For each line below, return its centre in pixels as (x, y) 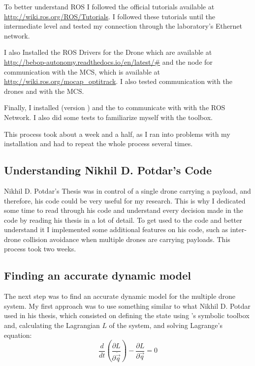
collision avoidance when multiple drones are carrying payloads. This (127, 239)
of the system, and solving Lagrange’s (166, 325)
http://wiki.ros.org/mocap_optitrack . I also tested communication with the (118, 81)
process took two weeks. (40, 249)
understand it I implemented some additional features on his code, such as (116, 229)
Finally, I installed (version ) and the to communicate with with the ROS (115, 107)
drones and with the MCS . (44, 91)
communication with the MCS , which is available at (82, 71)
